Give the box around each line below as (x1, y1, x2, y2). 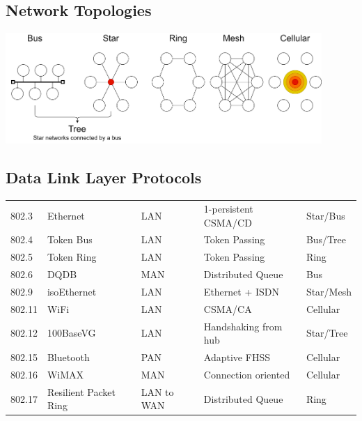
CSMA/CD (203, 215, 252, 229)
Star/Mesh (306, 284, 352, 298)
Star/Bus (306, 208, 345, 222)
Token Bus (47, 232, 93, 247)
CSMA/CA (203, 301, 252, 316)
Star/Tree (306, 326, 348, 340)
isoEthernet (47, 284, 97, 298)
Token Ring (47, 250, 97, 264)
